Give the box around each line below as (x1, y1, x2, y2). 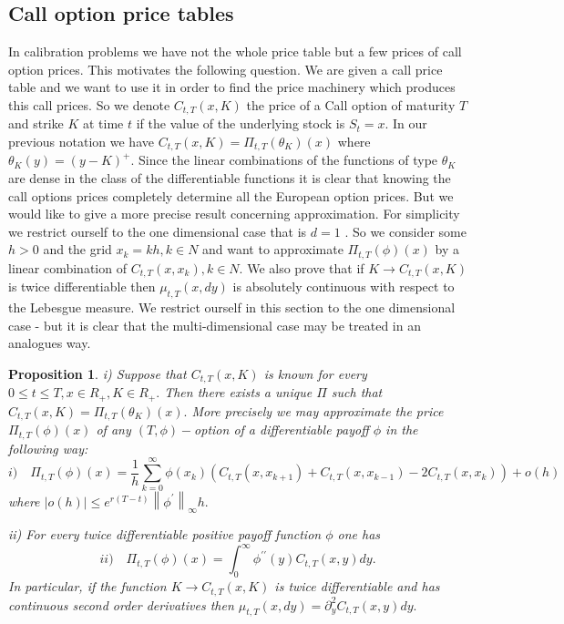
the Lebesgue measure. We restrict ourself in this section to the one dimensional (8, 298, 456, 317)
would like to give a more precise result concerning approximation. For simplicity (8, 204, 460, 223)
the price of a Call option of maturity (246, 95, 456, 114)
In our (393, 114, 427, 133)
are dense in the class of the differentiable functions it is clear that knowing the (8, 169, 451, 188)
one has (337, 525, 381, 544)
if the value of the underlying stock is (136, 114, 345, 133)
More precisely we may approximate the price (191, 401, 444, 420)
